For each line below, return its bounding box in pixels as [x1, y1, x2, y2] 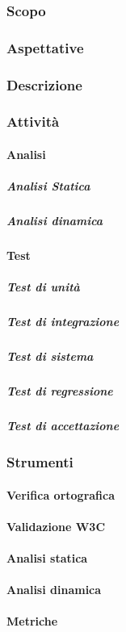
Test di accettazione [6, 417, 120, 434]
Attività [6, 111, 60, 132]
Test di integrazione [6, 313, 120, 330]
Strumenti [6, 452, 73, 472]
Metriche [6, 613, 58, 630]
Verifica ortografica [6, 486, 115, 503]
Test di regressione [6, 383, 113, 400]
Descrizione [6, 74, 82, 94]
